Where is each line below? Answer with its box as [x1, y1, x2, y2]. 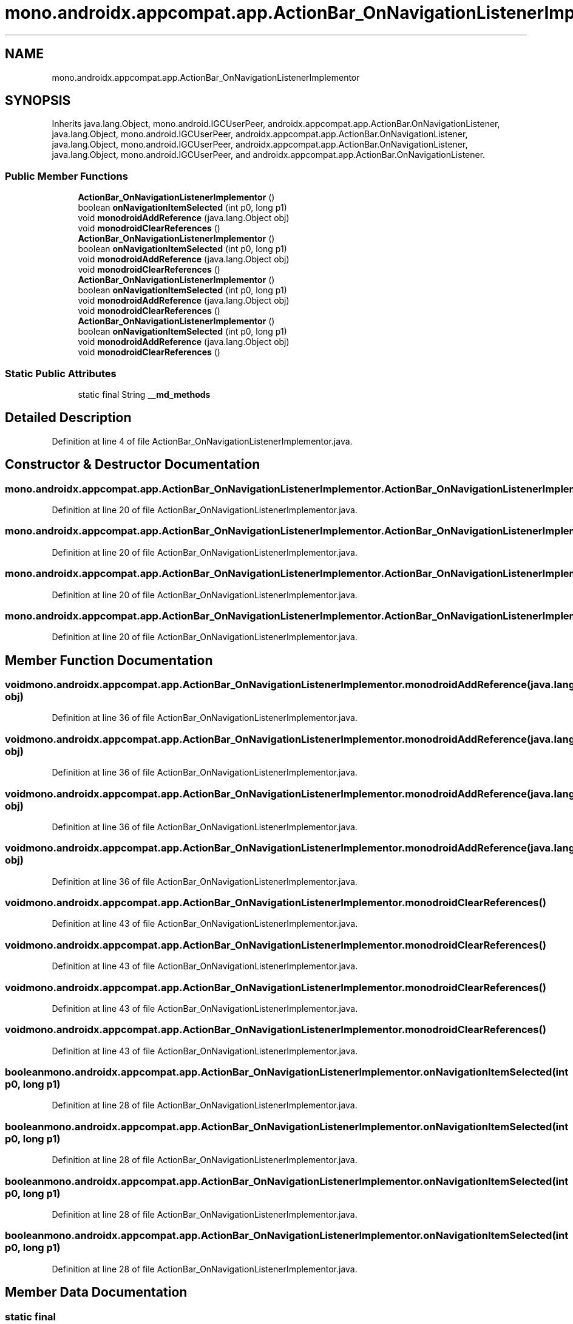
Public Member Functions [5, 169, 128, 182]
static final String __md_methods [78, 389, 211, 400]
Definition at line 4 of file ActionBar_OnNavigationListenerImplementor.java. [52, 435, 353, 446]
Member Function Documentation [5, 652, 213, 668]
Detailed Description [5, 410, 132, 426]
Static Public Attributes [5, 367, 117, 380]
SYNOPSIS [5, 93, 71, 109]
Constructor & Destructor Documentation [5, 457, 260, 473]
